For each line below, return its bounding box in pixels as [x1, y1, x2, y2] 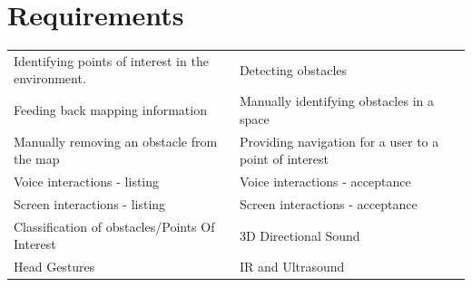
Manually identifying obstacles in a [239, 91, 434, 110]
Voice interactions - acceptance [239, 172, 411, 191]
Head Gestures [14, 257, 95, 276]
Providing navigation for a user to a [239, 131, 439, 150]
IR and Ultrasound [239, 257, 345, 276]
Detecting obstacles [239, 60, 348, 79]
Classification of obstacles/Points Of [14, 216, 215, 235]
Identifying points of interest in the [14, 51, 209, 70]
